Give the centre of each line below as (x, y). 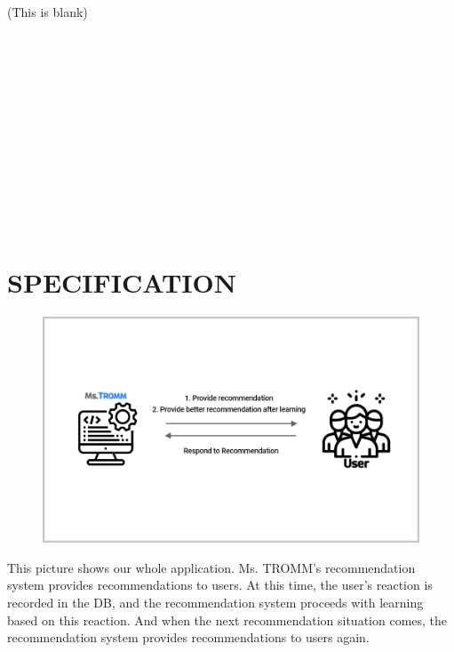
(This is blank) (48, 12)
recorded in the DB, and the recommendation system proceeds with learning (215, 603)
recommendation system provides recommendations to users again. (188, 637)
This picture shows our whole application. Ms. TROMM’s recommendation (211, 567)
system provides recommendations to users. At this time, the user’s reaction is (220, 585)
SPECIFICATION (122, 282)
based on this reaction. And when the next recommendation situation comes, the (227, 620)
